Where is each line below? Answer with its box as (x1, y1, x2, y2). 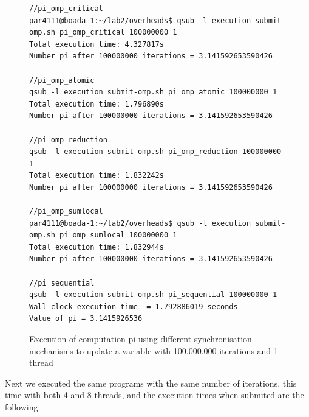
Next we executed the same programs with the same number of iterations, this (5, 376, 297, 389)
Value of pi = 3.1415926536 (29, 314, 143, 323)
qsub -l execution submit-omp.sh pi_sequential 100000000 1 (29, 290, 277, 300)
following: (5, 401, 41, 413)
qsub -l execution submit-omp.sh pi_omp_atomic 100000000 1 (29, 88, 277, 97)
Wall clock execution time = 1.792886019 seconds (29, 302, 238, 311)
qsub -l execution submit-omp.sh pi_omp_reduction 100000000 (29, 147, 282, 156)
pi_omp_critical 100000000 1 (59, 28, 177, 37)
